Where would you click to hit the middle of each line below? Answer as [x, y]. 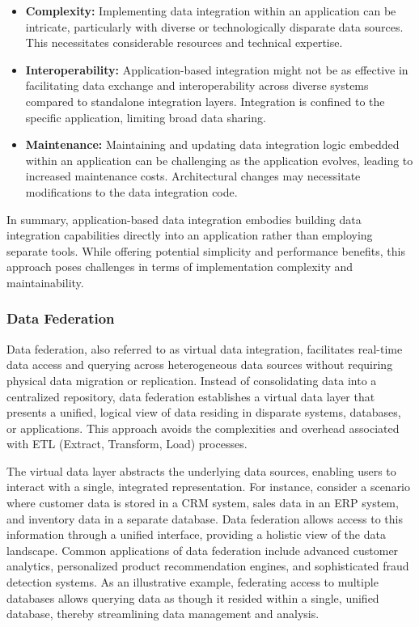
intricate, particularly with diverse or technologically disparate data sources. [214, 26]
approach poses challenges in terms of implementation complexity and [180, 267]
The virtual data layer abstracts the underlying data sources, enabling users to [201, 470]
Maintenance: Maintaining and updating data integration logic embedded [212, 144]
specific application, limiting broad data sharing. [146, 117]
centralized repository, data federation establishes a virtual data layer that [191, 396]
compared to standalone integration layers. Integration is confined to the [205, 101]
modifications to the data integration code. [131, 191]
